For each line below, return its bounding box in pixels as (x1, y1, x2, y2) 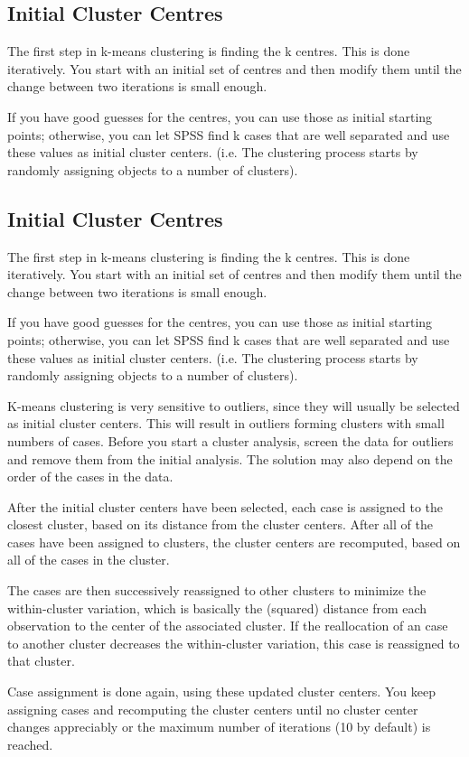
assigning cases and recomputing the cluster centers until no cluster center (7, 699, 418, 718)
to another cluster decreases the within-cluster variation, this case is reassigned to (7, 633, 460, 652)
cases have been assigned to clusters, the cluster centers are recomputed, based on (7, 532, 461, 551)
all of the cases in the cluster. (7, 550, 170, 569)
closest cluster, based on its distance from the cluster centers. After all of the (7, 515, 433, 534)
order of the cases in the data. (7, 467, 174, 486)
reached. (7, 734, 53, 753)
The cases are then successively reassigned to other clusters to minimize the (7, 581, 427, 600)
